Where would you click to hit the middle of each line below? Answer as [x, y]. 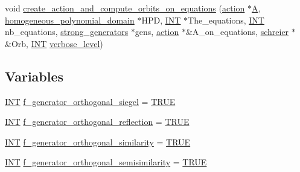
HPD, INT [161, 20]
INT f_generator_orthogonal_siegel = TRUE [90, 101]
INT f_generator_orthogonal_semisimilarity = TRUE [106, 162]
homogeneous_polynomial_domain [70, 20]
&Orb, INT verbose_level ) [54, 43]
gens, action [157, 32]
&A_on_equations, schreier [237, 32]
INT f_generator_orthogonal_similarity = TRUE [98, 142]
